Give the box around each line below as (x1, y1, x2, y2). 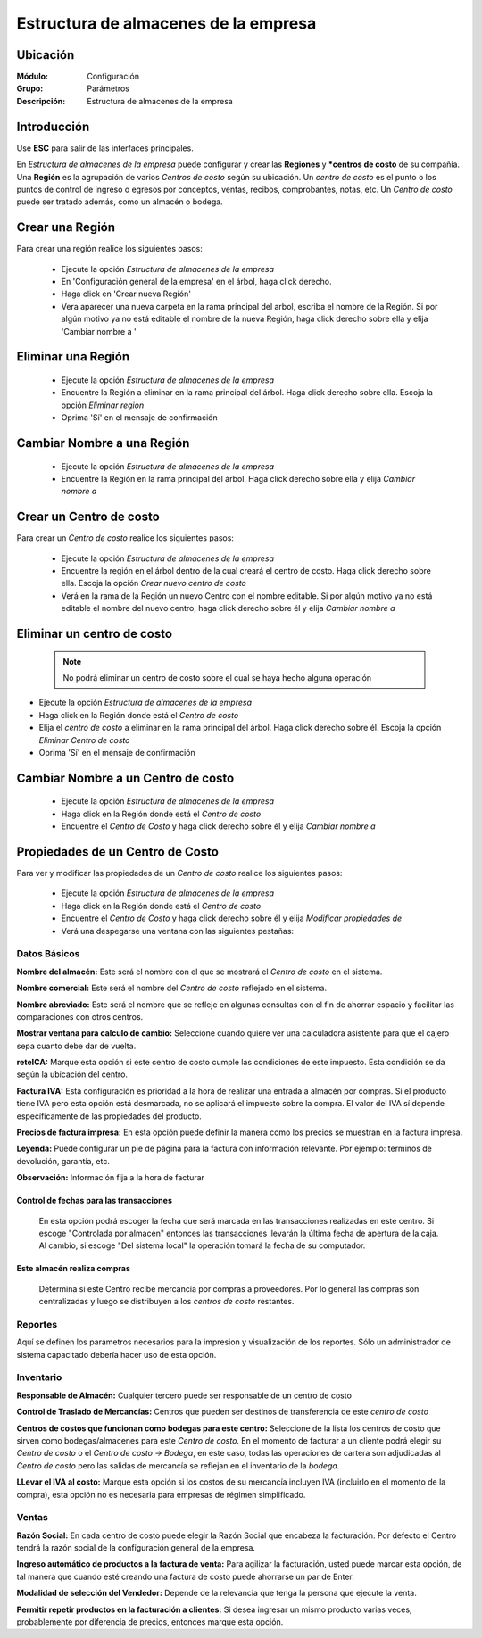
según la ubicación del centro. (16, 1069, 129, 1080)
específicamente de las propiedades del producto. (16, 1111, 203, 1121)
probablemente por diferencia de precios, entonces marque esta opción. (16, 1617, 284, 1627)
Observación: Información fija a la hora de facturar (16, 1172, 205, 1183)
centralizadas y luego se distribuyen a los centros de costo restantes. (38, 1296, 295, 1307)
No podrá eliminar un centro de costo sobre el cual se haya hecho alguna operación (62, 672, 372, 682)
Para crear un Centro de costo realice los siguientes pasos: (16, 533, 234, 543)
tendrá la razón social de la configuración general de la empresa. (16, 1543, 256, 1553)
